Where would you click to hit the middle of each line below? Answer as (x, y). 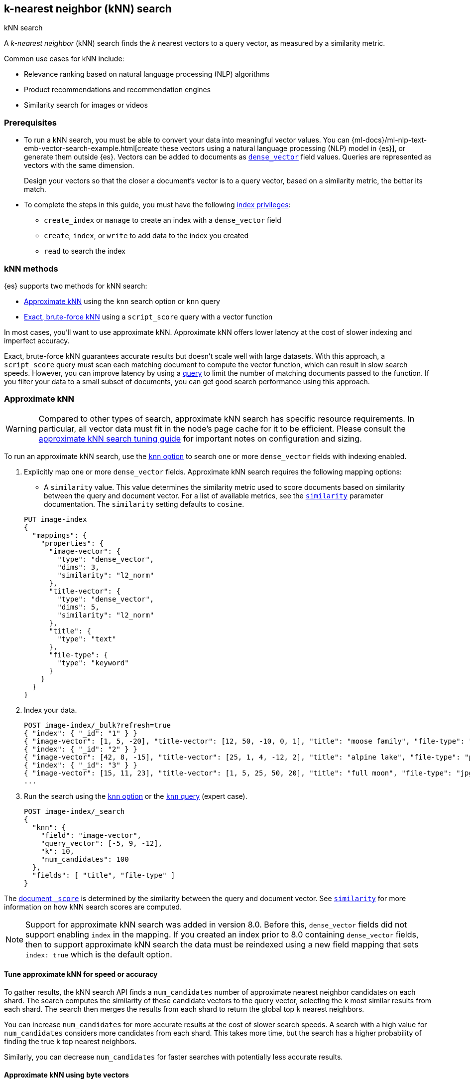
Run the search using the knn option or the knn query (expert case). (136, 796)
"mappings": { (59, 535)
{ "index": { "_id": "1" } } (81, 733)
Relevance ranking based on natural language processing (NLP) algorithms (147, 74)
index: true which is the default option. (99, 954)
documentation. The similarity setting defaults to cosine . (144, 504)
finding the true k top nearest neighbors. (70, 1041)
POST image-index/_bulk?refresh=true (98, 725)
